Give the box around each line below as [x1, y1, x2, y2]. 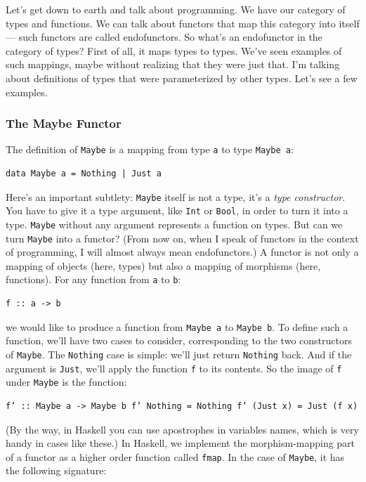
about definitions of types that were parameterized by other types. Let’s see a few [6, 70, 358, 85]
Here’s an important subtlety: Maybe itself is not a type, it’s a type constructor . [6, 189, 346, 204]
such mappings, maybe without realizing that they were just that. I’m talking [6, 57, 340, 72]
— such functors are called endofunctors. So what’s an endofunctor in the [6, 30, 322, 44]
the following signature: [6, 463, 107, 478]
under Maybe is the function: [6, 374, 127, 389]
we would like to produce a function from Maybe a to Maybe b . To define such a [6, 319, 348, 334]
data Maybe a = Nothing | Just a [6, 169, 162, 179]
